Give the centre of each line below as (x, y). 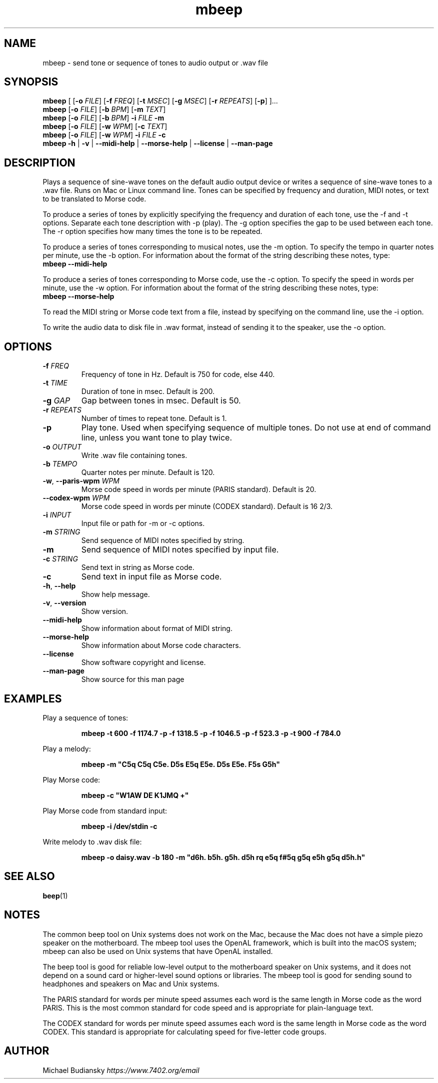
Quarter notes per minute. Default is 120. (148, 472)
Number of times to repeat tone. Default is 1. (154, 418)
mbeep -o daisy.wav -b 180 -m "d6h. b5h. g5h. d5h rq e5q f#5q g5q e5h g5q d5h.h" (223, 857)
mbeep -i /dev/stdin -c (119, 826)
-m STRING (61, 532)
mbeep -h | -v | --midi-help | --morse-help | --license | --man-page (158, 143)
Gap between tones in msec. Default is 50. (161, 401)
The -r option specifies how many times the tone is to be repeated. (152, 231)
